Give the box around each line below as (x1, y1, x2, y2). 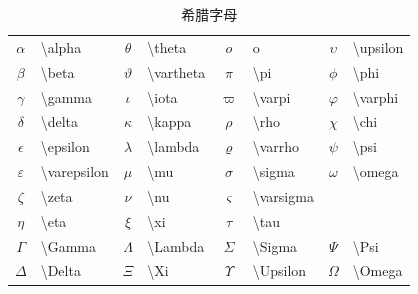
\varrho (252, 136, 300, 157)
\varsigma (252, 185, 314, 206)
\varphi (352, 86, 399, 107)
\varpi (252, 86, 291, 107)
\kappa (147, 111, 192, 132)
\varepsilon (40, 161, 109, 182)
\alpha (40, 36, 82, 57)
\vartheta (147, 61, 206, 82)
